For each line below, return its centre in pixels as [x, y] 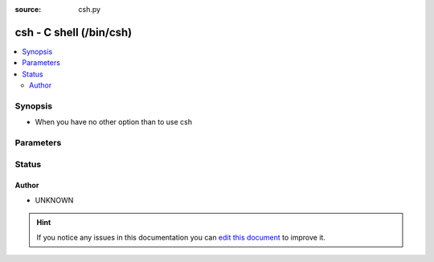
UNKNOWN [54, 200]
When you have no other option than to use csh [114, 122]
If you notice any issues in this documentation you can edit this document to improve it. [181, 237]
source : [28, 9]
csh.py [89, 9]
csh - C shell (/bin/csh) [74, 32]
